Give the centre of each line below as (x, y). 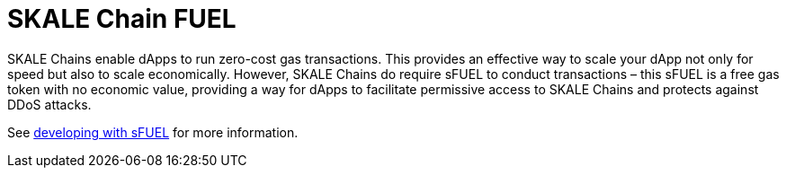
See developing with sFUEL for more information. (153, 132)
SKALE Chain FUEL (122, 19)
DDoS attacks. (49, 104)
